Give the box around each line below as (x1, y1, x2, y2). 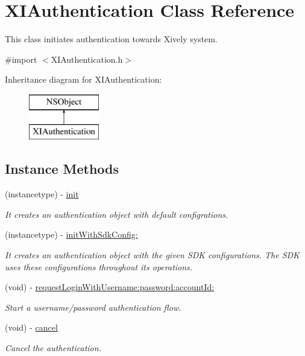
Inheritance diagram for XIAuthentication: (5, 73, 162, 86)
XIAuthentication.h (51, 52, 123, 65)
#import (5, 52, 37, 65)
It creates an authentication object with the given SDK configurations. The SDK (5, 249, 300, 261)
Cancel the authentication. (5, 342, 101, 354)
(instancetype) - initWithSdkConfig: (5, 228, 138, 241)
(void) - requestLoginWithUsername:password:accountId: (5, 281, 215, 293)
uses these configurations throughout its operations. (5, 260, 193, 273)
